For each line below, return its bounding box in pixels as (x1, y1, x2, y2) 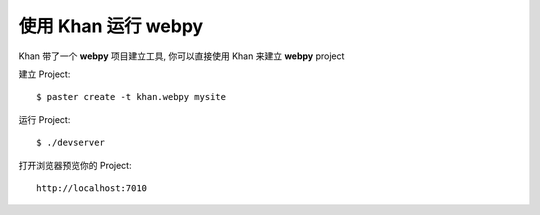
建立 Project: (18, 68, 71, 80)
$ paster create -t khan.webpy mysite (36, 91, 227, 103)
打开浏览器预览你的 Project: (18, 159, 132, 171)
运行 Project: (18, 113, 71, 125)
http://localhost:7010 (36, 182, 148, 194)
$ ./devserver (36, 137, 105, 149)
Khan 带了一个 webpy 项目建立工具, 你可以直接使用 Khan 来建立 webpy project (18, 50, 345, 62)
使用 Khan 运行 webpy (18, 15, 204, 37)
